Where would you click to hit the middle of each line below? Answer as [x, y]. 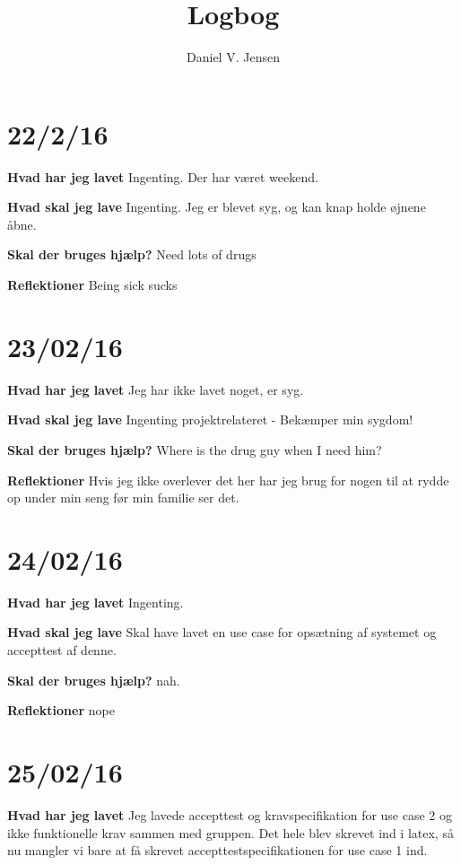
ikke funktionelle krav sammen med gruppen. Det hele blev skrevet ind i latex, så [230, 832]
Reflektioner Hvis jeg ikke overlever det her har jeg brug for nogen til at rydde [228, 480]
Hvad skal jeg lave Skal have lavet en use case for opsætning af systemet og [222, 632]
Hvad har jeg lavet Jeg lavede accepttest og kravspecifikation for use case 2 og [230, 814]
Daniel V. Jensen [233, 57]
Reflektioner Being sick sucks [92, 285]
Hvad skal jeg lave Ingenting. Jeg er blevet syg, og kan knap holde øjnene [217, 207]
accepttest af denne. [62, 650]
